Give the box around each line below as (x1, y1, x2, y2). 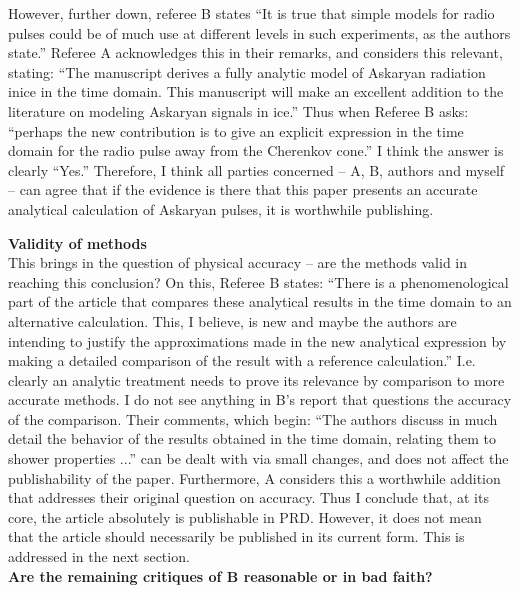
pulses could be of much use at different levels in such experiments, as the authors (8, 22, 511, 43)
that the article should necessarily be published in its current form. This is (8, 526, 465, 547)
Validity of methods (8, 232, 147, 253)
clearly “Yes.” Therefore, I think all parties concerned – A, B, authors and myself (8, 159, 505, 180)
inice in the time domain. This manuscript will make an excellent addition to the (8, 81, 504, 102)
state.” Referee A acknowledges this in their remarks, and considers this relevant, (8, 42, 503, 63)
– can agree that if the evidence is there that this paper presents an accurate (8, 179, 478, 200)
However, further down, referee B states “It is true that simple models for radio (8, 3, 495, 23)
